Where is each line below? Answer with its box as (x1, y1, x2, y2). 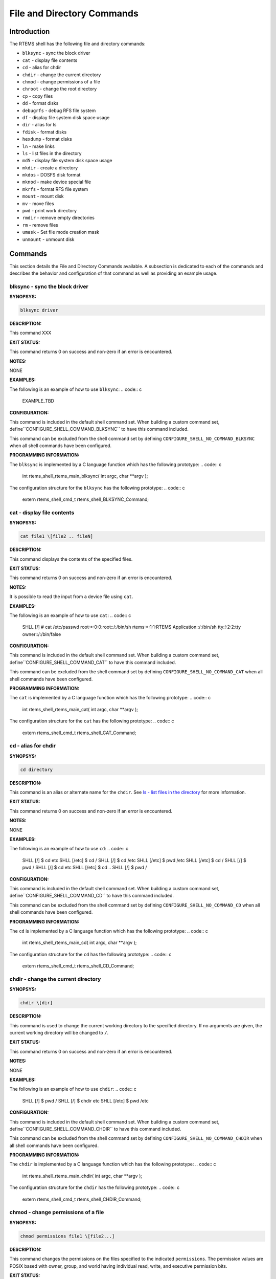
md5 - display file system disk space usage (22, 158, 112, 164)
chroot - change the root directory (22, 86, 97, 92)
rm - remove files (22, 222, 58, 228)
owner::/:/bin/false (22, 631, 61, 637)
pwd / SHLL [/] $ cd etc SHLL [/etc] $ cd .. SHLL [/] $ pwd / (22, 865, 147, 871)
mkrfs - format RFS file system (22, 186, 88, 192)
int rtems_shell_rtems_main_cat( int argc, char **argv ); (22, 706, 138, 712)
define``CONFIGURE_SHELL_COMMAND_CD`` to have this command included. (9, 893, 174, 899)
